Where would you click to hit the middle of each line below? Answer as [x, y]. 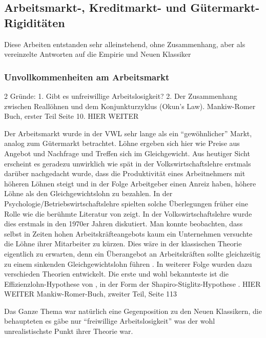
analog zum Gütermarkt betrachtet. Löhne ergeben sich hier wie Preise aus [122, 143]
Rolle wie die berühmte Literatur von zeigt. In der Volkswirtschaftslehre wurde [128, 213]
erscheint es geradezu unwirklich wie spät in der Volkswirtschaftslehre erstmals [128, 163]
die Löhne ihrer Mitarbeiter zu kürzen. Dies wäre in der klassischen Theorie [123, 244]
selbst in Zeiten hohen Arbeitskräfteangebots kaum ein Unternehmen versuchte [128, 233]
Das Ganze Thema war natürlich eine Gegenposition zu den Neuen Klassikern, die [133, 311]
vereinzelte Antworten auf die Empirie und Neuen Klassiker [98, 54]
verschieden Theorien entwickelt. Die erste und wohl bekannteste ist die [117, 274]
